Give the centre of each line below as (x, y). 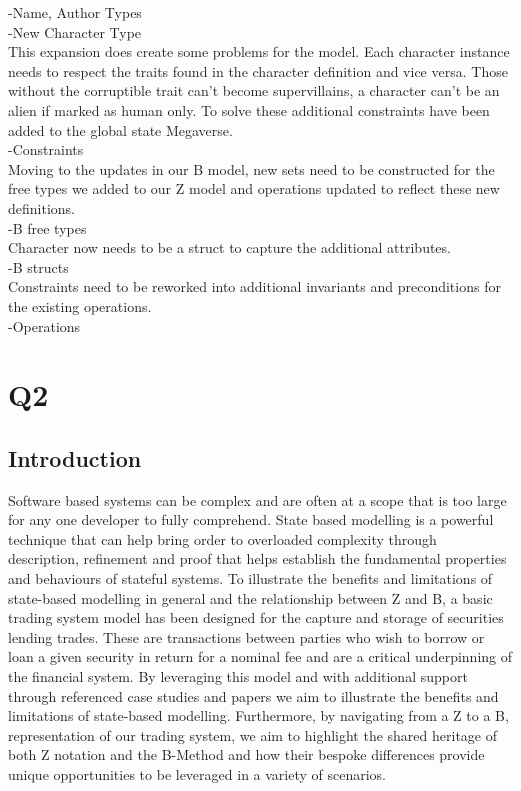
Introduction (75, 457)
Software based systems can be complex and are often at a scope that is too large (257, 499)
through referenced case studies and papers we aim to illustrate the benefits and (253, 695)
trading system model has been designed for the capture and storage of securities (256, 617)
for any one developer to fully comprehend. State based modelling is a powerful (251, 519)
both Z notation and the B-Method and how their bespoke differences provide (246, 754)
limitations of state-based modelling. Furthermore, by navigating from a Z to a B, (258, 715)
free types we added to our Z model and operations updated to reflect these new (254, 188)
